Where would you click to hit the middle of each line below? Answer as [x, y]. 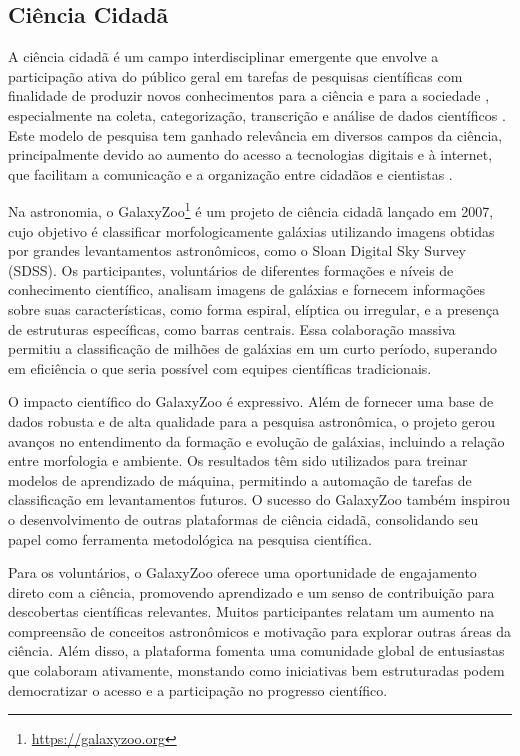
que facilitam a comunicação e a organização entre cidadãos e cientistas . [230, 173]
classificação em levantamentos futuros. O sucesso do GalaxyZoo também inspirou [259, 499]
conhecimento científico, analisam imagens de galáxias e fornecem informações [247, 289]
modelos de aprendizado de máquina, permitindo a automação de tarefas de [240, 479]
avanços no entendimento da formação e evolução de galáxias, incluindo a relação [256, 440]
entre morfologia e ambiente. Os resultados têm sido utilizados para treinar [238, 460]
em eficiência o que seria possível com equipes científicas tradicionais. [220, 367]
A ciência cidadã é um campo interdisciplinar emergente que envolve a [223, 56]
